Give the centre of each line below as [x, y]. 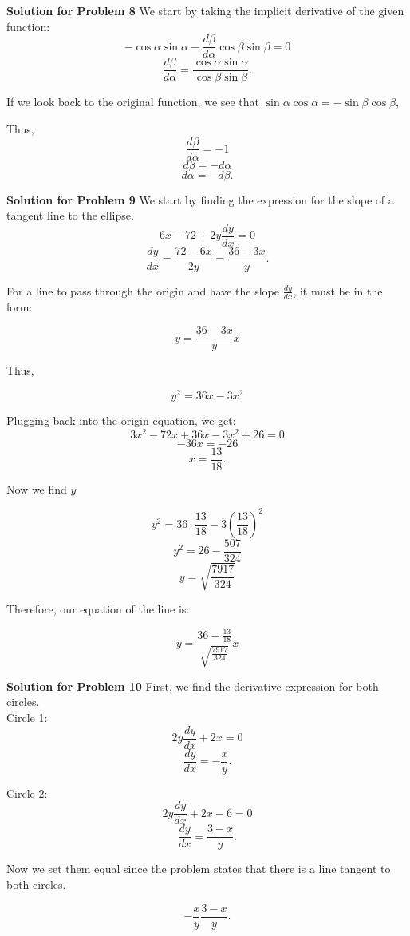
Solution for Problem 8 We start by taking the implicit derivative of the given [205, 10]
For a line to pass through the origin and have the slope [143, 290]
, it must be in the [338, 290]
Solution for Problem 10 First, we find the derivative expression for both [193, 686]
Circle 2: [27, 793]
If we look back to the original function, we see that [133, 102]
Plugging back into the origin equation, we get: [121, 420]
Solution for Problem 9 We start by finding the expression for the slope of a [200, 199]
